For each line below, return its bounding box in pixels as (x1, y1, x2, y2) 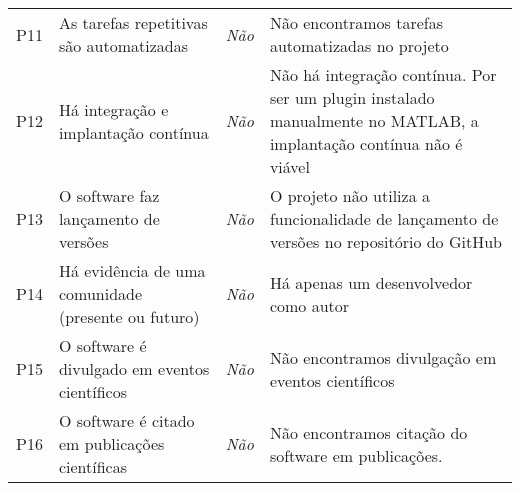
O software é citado (58, 409, 195, 432)
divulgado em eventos (58, 357, 210, 380)
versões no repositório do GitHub (269, 230, 502, 253)
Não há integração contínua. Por (269, 63, 497, 86)
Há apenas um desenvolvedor (269, 270, 473, 294)
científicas (58, 455, 127, 478)
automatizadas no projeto (269, 34, 449, 57)
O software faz (58, 184, 160, 207)
